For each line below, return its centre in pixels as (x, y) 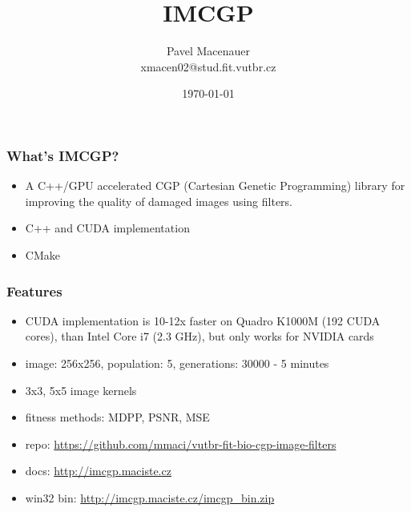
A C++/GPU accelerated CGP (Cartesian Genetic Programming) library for (215, 185)
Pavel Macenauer (208, 51)
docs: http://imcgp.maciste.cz (98, 471)
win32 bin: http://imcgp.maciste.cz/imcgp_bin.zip (150, 497)
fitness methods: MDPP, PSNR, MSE (117, 417)
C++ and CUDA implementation (107, 228)
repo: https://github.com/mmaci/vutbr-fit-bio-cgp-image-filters (181, 443)
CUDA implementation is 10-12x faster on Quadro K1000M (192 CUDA (203, 320)
